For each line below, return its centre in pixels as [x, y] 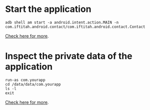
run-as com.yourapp [25, 80]
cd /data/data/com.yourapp [33, 84]
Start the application [48, 9]
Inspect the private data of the [69, 56]
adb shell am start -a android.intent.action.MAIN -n [62, 22]
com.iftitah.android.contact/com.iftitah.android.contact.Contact [75, 27]
